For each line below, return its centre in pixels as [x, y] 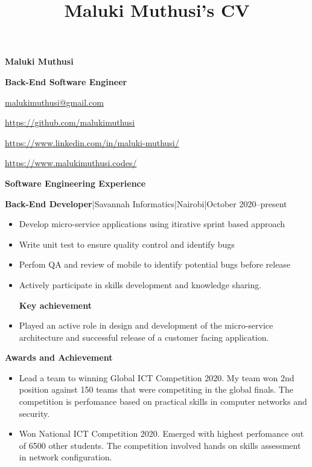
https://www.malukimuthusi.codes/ [71, 163]
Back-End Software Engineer [66, 81]
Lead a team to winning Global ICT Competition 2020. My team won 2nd [157, 377]
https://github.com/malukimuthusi [70, 122]
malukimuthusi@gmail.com [54, 102]
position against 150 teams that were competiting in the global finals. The [156, 389]
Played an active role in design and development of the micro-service [146, 325]
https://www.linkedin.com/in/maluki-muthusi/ [92, 142]
